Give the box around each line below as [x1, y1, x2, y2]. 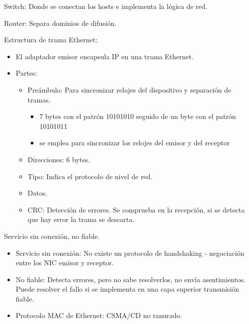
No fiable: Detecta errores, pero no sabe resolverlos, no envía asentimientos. [15, 274, 246, 284]
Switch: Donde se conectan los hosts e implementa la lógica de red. [4, 1, 208, 11]
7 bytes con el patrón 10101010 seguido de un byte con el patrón [39, 111, 236, 121]
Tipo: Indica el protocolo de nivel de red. [27, 171, 153, 181]
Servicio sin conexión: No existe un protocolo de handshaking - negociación [15, 247, 245, 258]
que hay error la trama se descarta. [27, 214, 135, 224]
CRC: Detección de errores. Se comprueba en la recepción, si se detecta [27, 204, 245, 215]
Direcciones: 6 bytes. [27, 154, 90, 164]
